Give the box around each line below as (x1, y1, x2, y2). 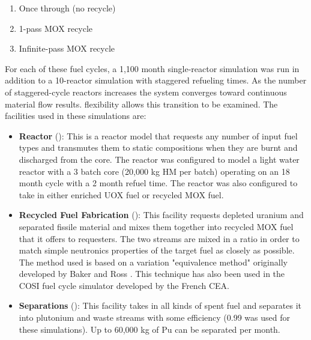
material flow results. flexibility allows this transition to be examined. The (5, 97, 278, 110)
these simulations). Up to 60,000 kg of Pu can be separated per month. (19, 323, 280, 335)
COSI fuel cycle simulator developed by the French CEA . (19, 279, 229, 291)
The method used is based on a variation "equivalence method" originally (19, 255, 288, 268)
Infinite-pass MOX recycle (19, 42, 115, 55)
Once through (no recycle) (19, 2, 116, 14)
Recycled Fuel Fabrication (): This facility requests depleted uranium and (19, 208, 304, 221)
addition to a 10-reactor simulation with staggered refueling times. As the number (5, 74, 307, 87)
